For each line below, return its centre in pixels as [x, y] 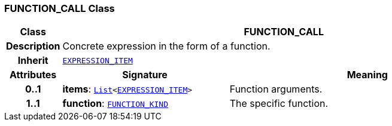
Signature [145, 75]
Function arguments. [276, 89]
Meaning [367, 75]
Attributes [33, 75]
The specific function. [279, 104]
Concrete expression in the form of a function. [166, 46]
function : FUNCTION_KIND [115, 104]
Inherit [33, 61]
